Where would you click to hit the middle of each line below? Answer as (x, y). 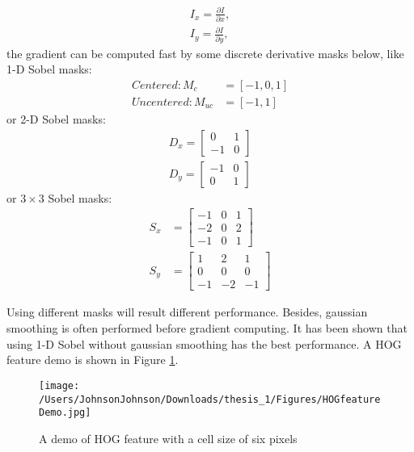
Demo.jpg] (65, 413)
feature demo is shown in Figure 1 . (93, 360)
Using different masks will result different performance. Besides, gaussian (187, 312)
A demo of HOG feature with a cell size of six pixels (168, 438)
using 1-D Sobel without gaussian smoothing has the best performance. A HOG (204, 343)
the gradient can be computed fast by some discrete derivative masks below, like (205, 53)
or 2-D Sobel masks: (56, 118)
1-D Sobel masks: (49, 69)
